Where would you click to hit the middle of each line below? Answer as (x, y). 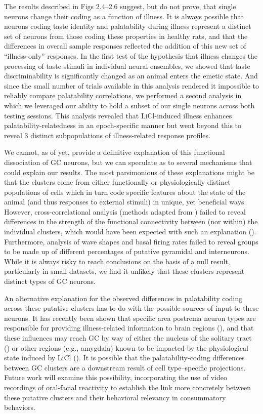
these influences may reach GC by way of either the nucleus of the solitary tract (128, 338)
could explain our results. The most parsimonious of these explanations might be (129, 172)
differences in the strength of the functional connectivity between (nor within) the (131, 221)
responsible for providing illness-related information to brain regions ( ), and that (129, 328)
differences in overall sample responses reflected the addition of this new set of (125, 46)
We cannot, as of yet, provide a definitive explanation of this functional (115, 152)
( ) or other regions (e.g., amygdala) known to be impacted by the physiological (126, 347)
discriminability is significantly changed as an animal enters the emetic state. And (131, 76)
